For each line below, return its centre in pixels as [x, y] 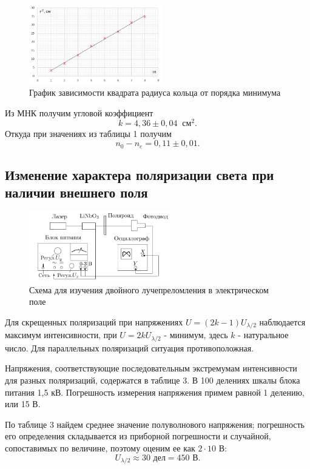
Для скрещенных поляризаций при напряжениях [94, 321]
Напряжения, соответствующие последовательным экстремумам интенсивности [151, 368]
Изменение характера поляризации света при [140, 174]
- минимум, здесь [196, 335]
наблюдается [282, 321]
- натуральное [263, 335]
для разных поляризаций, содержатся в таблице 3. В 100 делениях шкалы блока [153, 380]
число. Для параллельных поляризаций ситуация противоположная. [130, 348]
